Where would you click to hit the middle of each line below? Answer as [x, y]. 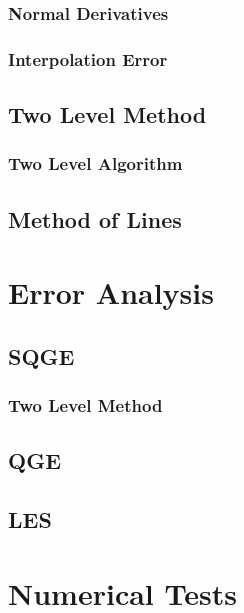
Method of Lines [95, 218]
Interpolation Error [88, 58]
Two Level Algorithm [95, 163]
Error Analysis [111, 292]
